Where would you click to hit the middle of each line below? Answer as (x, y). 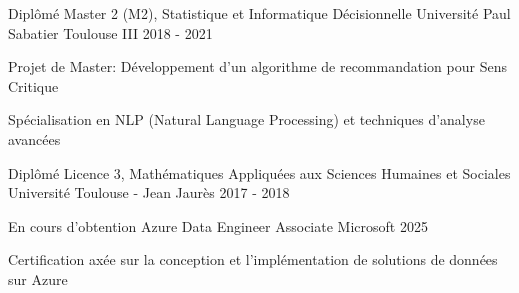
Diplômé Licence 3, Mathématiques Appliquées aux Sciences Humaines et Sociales (259, 172)
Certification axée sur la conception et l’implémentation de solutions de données (253, 259)
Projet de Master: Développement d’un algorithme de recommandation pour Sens (257, 66)
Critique (33, 85)
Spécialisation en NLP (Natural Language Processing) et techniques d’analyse (246, 119)
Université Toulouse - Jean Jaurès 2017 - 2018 (149, 192)
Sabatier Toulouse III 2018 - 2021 (110, 32)
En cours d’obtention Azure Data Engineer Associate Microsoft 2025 (218, 225)
